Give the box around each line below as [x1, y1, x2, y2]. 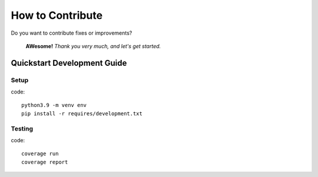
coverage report [21, 159, 68, 165]
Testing [11, 124, 34, 132]
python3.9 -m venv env [21, 102, 87, 109]
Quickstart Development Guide [11, 58, 127, 68]
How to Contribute [11, 9, 103, 22]
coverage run [21, 151, 59, 157]
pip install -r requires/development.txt [21, 110, 143, 117]
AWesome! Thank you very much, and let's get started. [25, 42, 161, 49]
